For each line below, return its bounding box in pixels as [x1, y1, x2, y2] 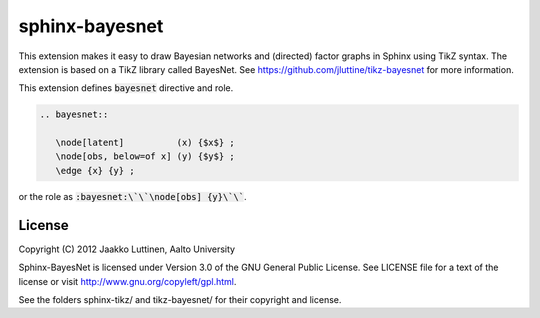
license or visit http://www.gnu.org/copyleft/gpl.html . [18, 275, 237, 287]
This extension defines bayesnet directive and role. [18, 82, 234, 94]
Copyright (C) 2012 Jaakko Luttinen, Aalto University [18, 243, 235, 255]
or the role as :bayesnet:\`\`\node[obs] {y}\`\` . [18, 190, 247, 202]
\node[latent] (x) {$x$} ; [55, 137, 235, 149]
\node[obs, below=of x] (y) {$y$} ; [55, 151, 235, 162]
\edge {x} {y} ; [55, 165, 135, 176]
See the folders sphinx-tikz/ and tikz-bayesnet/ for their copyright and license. [18, 293, 342, 305]
